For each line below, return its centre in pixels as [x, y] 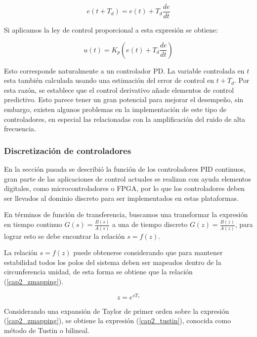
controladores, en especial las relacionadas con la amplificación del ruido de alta [125, 119]
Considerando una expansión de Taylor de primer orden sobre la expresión [117, 311]
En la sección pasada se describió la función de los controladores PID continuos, [125, 169]
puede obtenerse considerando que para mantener [148, 252]
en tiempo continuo [33, 224]
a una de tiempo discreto [150, 224]
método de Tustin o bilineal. [47, 330]
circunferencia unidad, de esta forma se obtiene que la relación [98, 272]
